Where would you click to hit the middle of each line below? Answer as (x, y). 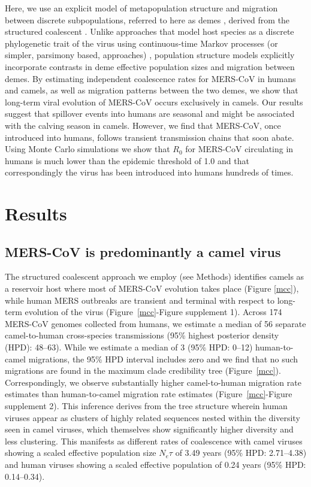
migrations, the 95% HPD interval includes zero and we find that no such (163, 359)
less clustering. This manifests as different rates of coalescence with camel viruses (154, 441)
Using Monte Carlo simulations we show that (87, 149)
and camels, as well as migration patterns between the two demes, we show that (152, 90)
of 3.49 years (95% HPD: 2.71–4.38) (241, 453)
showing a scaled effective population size (81, 453)
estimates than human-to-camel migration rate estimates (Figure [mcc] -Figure (149, 394)
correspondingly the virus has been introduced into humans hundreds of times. (149, 172)
